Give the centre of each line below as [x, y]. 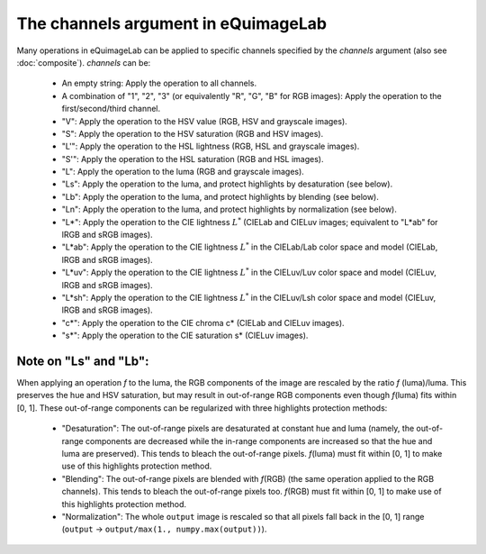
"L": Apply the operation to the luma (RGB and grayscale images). [183, 172]
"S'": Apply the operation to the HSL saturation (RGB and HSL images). [193, 159]
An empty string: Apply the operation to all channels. [159, 83]
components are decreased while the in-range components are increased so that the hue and [259, 440]
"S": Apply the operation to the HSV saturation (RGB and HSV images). [193, 133]
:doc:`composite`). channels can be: [84, 62]
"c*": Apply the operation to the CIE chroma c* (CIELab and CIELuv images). [203, 322]
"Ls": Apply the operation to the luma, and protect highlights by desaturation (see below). [227, 184]
